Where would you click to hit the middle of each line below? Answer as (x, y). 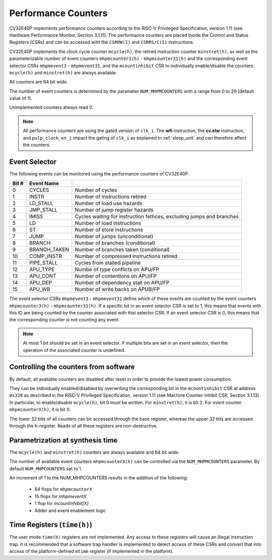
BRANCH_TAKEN (49, 250)
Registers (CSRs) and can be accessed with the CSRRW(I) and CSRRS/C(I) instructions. (102, 42)
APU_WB (40, 289)
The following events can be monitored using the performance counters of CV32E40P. (99, 173)
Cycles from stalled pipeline (108, 263)
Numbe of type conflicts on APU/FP (117, 270)
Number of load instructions (108, 223)
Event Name (44, 183)
